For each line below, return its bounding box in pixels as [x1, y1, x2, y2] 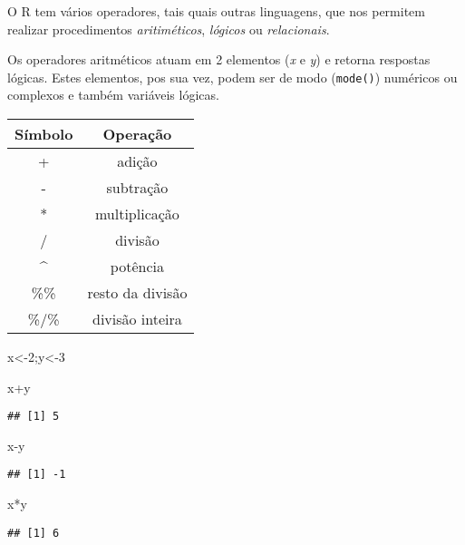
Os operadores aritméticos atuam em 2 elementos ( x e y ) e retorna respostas [7, 50, 431, 69]
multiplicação [94, 203, 179, 225]
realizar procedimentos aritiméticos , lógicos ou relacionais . [7, 19, 330, 38]
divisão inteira [92, 308, 182, 330]
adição [117, 151, 158, 172]
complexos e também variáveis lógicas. [7, 85, 219, 104]
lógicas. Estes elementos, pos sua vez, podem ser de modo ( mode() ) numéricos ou [7, 67, 458, 86]
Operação [102, 123, 172, 145]
